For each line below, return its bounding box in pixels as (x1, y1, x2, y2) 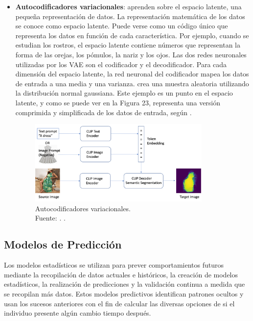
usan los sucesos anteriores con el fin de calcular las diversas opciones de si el (4, 298, 235, 308)
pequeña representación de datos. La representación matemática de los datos (15, 11, 245, 21)
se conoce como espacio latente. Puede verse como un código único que (15, 21, 228, 31)
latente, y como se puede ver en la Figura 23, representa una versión (15, 97, 221, 107)
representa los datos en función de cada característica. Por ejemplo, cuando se (15, 30, 249, 40)
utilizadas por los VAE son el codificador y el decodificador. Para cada (15, 59, 227, 69)
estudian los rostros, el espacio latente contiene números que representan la (15, 40, 240, 50)
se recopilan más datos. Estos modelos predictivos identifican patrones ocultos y (4, 289, 244, 299)
